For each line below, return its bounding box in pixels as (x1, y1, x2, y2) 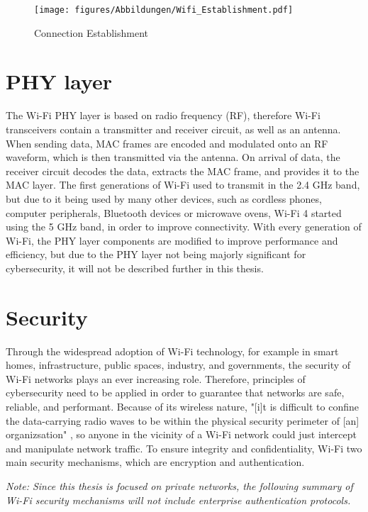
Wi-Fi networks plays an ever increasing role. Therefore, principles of (6, 371, 306, 386)
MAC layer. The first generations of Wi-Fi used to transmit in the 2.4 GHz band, (6, 177, 360, 192)
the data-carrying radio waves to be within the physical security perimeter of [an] (6, 413, 359, 428)
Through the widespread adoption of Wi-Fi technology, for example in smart (6, 343, 339, 358)
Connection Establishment (34, 25, 148, 40)
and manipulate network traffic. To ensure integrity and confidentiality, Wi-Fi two (6, 440, 362, 455)
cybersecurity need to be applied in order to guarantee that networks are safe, (6, 385, 345, 400)
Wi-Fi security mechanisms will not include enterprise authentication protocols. (6, 492, 351, 507)
